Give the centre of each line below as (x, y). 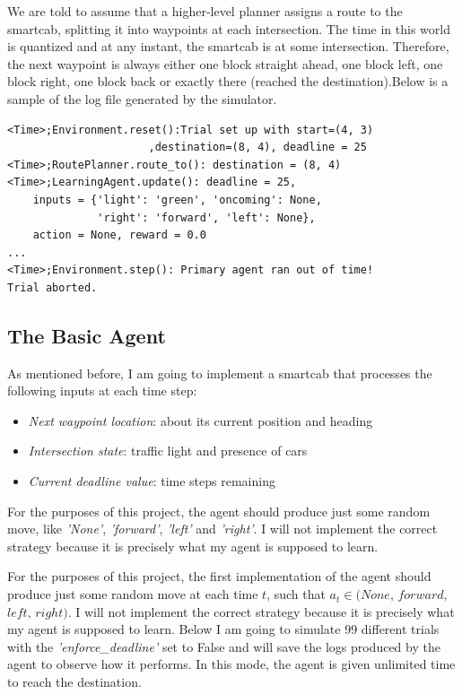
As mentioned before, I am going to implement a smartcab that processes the (220, 373)
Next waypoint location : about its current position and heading (200, 420)
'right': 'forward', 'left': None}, (206, 217)
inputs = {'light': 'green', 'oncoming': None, (177, 200)
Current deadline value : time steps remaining (152, 481)
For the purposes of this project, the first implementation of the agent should (219, 576)
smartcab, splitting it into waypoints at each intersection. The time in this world (229, 28)
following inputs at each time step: (102, 390)
